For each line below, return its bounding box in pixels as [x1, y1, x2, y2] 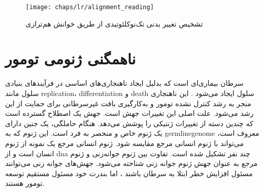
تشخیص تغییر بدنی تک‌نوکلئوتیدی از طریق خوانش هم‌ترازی [26, 18, 203, 29]
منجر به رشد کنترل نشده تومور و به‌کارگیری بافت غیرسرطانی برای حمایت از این [5, 98, 251, 108]
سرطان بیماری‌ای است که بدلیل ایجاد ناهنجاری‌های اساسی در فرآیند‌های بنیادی [5, 78, 244, 88]
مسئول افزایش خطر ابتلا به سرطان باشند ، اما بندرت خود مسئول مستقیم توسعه [5, 167, 253, 178]
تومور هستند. [5, 178, 45, 188]
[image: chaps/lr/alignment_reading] [26, 4, 154, 11]
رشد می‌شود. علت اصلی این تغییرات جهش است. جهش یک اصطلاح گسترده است [5, 108, 254, 118]
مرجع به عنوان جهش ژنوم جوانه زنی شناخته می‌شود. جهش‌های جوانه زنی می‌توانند [5, 158, 258, 169]
